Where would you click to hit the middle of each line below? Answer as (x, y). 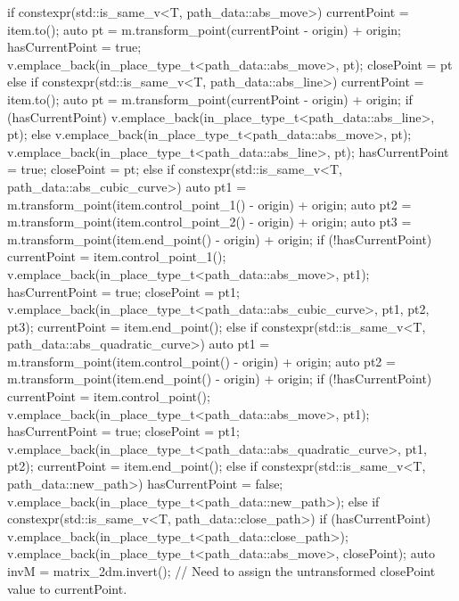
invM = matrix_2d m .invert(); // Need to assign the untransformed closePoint (221, 571)
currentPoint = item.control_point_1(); (117, 256)
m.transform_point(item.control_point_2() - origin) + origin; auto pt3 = (209, 222)
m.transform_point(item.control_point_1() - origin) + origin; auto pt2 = (209, 204)
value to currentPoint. (67, 588)
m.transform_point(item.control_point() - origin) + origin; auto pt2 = (201, 361)
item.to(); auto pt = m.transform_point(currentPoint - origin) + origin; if (210, 99)
